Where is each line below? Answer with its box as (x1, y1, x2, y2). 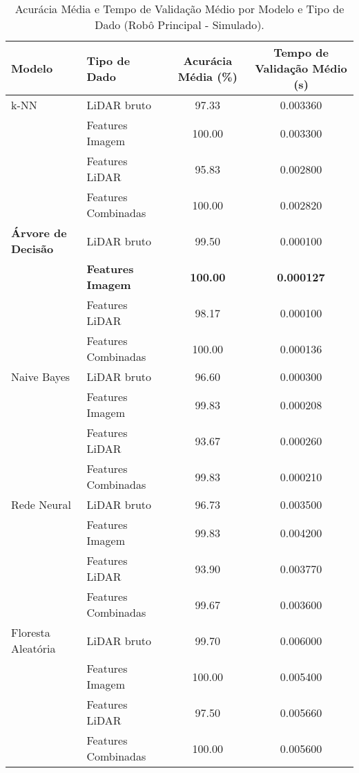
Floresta (11, 624, 50, 640)
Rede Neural (11, 496, 71, 512)
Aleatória (11, 640, 56, 656)
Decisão (11, 241, 54, 257)
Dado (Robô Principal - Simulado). (95, 17, 264, 32)
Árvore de (11, 225, 67, 241)
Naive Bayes (11, 369, 70, 384)
